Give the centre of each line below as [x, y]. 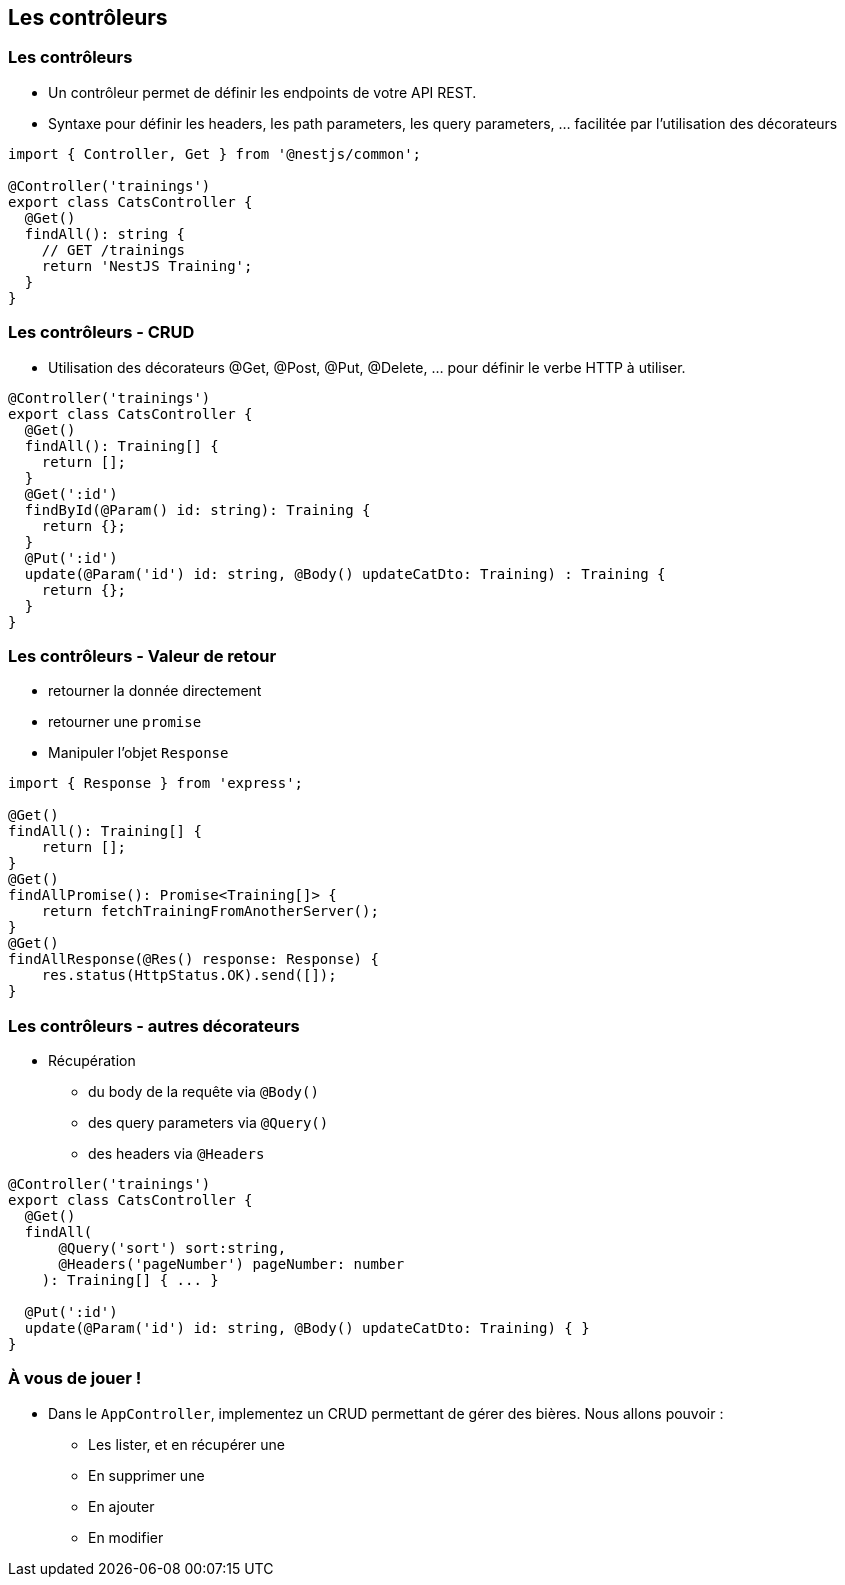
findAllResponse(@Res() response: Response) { [193, 959]
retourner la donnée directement [155, 691]
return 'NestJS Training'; [147, 265]
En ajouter [121, 1506]
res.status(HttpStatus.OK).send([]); [189, 975]
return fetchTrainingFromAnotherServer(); [210, 911]
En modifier [126, 1537]
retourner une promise [125, 722]
